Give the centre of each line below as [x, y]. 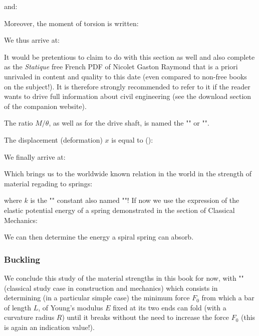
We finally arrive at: [35, 156]
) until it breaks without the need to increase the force [146, 317]
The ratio [19, 123]
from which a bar [228, 298]
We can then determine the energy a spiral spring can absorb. [99, 237]
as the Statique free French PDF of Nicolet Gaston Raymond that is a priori [121, 67]
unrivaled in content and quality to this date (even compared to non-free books [125, 76]
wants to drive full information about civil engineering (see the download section [128, 96]
